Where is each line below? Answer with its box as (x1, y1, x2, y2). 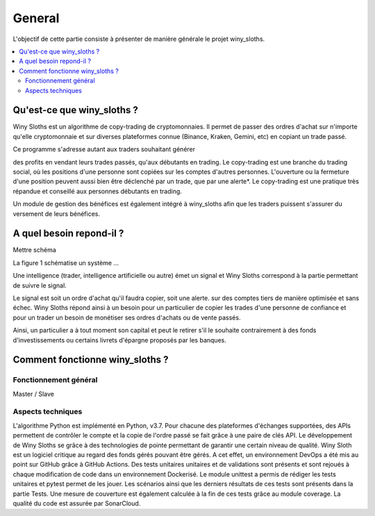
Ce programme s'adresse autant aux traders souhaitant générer (12, 145, 196, 153)
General (12, 10, 60, 26)
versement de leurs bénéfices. (12, 209, 101, 218)
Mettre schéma (12, 246, 57, 254)
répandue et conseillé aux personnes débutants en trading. (12, 187, 182, 195)
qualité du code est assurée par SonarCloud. (12, 499, 141, 507)
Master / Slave (12, 390, 55, 398)
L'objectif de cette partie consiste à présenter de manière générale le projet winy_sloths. (12, 35, 265, 43)
